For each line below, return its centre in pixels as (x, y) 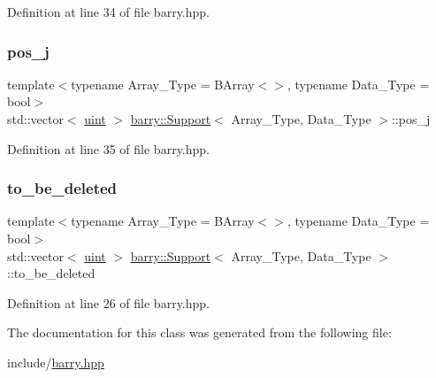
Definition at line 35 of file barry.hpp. (108, 148)
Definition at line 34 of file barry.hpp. (108, 12)
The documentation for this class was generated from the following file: (199, 332)
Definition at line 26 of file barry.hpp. (108, 302)
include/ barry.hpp (56, 362)
